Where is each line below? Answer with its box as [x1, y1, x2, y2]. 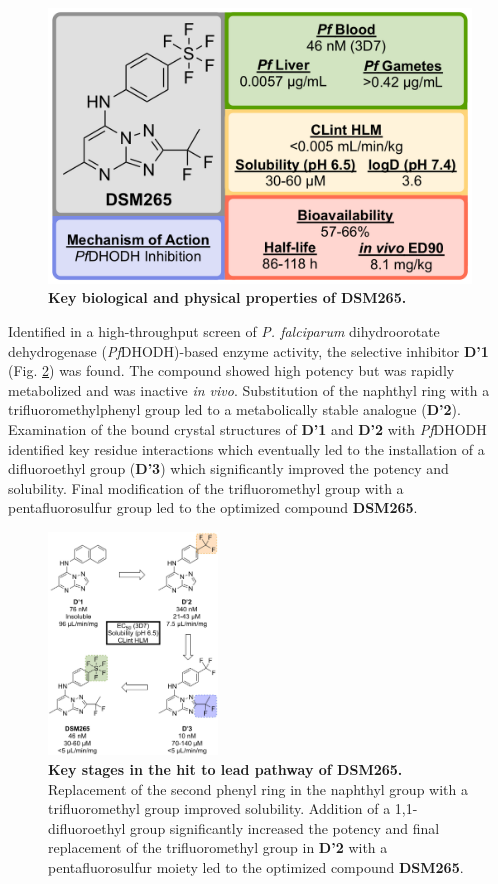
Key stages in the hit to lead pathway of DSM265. [48, 759, 403, 780]
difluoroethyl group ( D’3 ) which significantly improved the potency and [8, 458, 449, 479]
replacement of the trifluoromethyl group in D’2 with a [48, 837, 388, 858]
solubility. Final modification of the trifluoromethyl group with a [8, 477, 404, 498]
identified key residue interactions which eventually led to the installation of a [8, 438, 485, 459]
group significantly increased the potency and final [130, 817, 440, 838]
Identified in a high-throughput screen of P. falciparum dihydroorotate [8, 320, 440, 341]
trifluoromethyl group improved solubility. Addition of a [48, 798, 391, 819]
